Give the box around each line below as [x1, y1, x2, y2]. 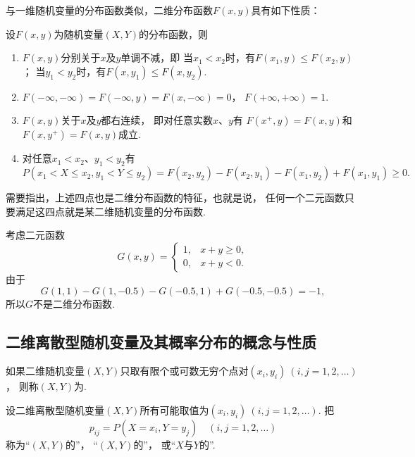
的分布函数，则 [139, 26, 209, 41]
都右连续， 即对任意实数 [101, 113, 213, 127]
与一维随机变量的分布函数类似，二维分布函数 [6, 3, 213, 17]
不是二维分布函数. [33, 296, 115, 311]
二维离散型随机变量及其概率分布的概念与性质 [6, 330, 316, 352]
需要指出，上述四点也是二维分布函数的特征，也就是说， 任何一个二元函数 [6, 190, 345, 205]
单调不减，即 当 [120, 50, 193, 65]
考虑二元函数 [6, 227, 65, 242]
